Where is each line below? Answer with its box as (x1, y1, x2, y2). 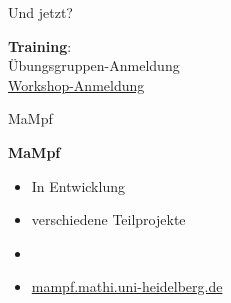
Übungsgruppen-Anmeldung (8, 55, 180, 76)
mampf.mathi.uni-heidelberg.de (31, 276, 223, 297)
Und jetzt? (8, 2, 73, 22)
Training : (8, 35, 72, 56)
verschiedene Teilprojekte (31, 209, 186, 230)
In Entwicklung (31, 175, 125, 196)
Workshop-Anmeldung (8, 74, 145, 95)
